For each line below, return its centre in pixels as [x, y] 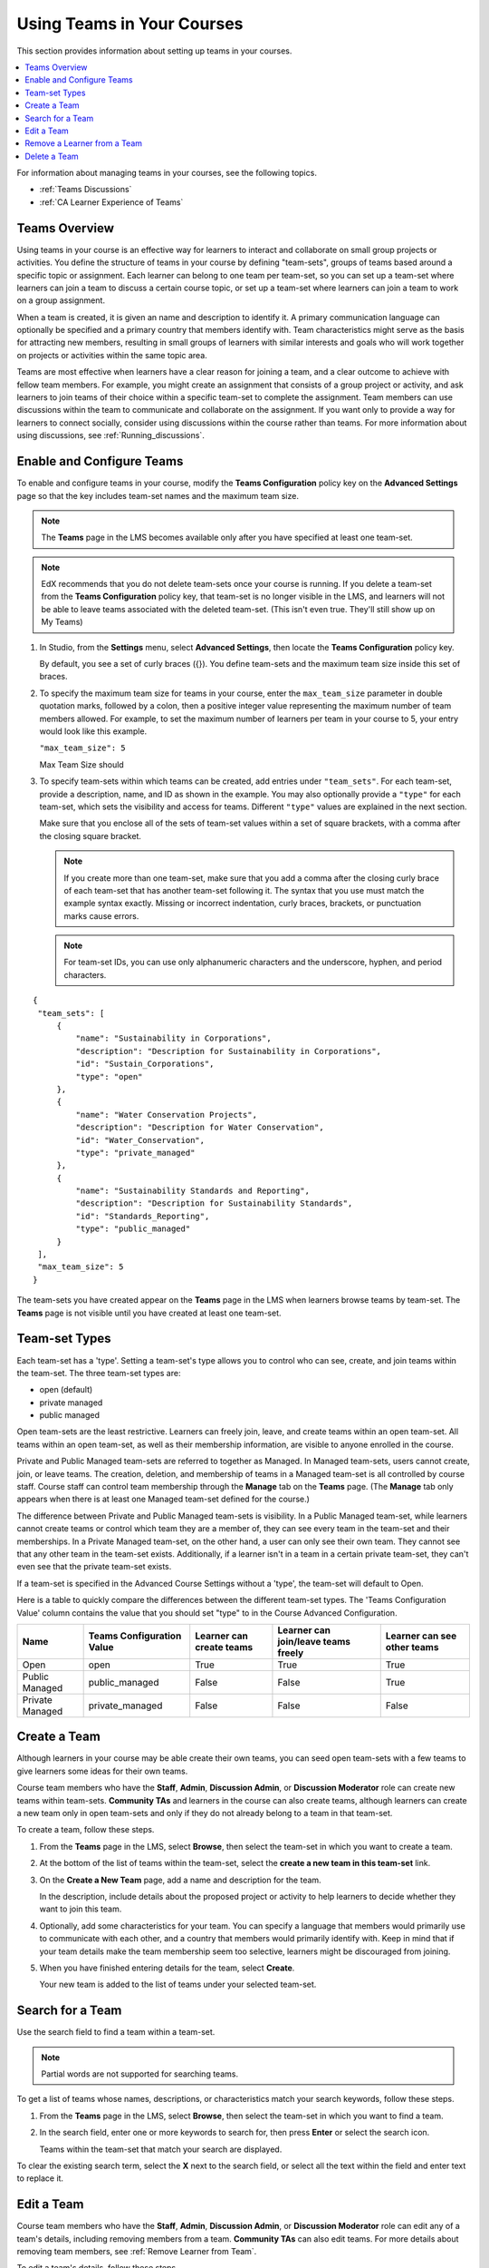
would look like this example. [93, 731]
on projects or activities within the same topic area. [112, 355]
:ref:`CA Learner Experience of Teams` [111, 202]
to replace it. [40, 2178]
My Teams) [62, 622]
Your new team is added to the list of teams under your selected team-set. [178, 1984]
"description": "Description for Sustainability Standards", [214, 1203]
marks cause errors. [101, 915]
